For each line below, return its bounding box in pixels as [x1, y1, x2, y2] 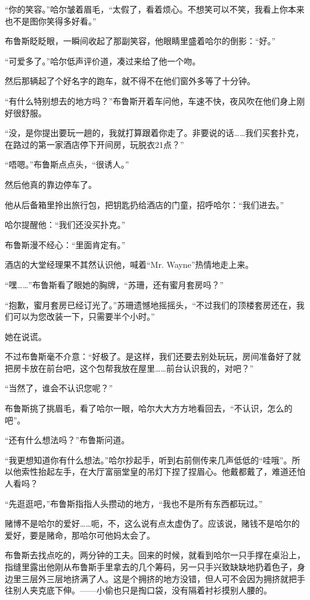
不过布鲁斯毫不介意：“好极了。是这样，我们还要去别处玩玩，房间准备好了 [5, 350, 293, 363]
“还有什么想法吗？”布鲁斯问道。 [5, 434, 130, 446]
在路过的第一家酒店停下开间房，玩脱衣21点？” [5, 138, 184, 150]
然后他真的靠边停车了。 [5, 178, 97, 190]
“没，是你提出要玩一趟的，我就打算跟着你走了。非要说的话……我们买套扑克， [5, 126, 304, 139]
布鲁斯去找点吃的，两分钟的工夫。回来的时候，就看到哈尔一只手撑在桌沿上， [5, 549, 305, 561]
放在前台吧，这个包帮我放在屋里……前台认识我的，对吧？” [29, 361, 254, 374]
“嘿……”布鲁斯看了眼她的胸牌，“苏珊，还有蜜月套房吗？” [5, 278, 224, 290]
